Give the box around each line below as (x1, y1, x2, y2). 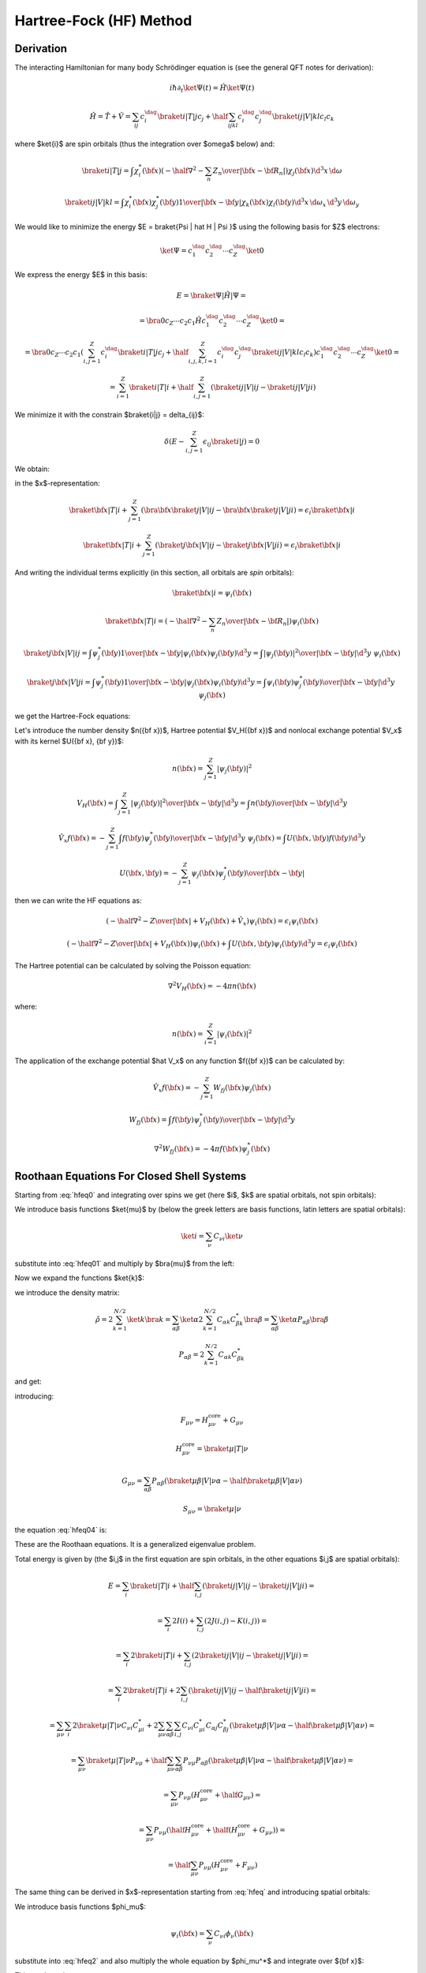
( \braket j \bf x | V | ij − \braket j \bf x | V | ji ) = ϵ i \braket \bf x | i (155, 541, 342, 552)
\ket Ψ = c (159, 245, 193, 255)
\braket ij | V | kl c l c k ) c (251, 348, 321, 359)
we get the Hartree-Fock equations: (14, 711, 131, 721)
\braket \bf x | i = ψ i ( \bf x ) (172, 588, 252, 599)
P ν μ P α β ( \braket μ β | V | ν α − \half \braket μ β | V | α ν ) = (182, 1756, 354, 1767)
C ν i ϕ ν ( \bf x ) (214, 1929, 254, 1940)
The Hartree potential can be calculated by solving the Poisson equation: (14, 960, 252, 970)
